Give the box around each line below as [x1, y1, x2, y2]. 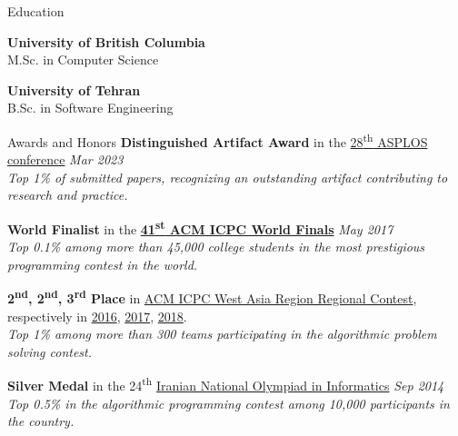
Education [7, 2, 65, 20]
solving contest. [7, 342, 93, 361]
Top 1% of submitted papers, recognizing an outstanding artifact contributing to [7, 167, 448, 186]
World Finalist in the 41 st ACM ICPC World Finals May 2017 [7, 217, 393, 238]
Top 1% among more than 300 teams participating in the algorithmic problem [7, 324, 437, 343]
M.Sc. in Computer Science [7, 50, 159, 69]
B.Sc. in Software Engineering [7, 98, 174, 117]
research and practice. [7, 185, 128, 204]
